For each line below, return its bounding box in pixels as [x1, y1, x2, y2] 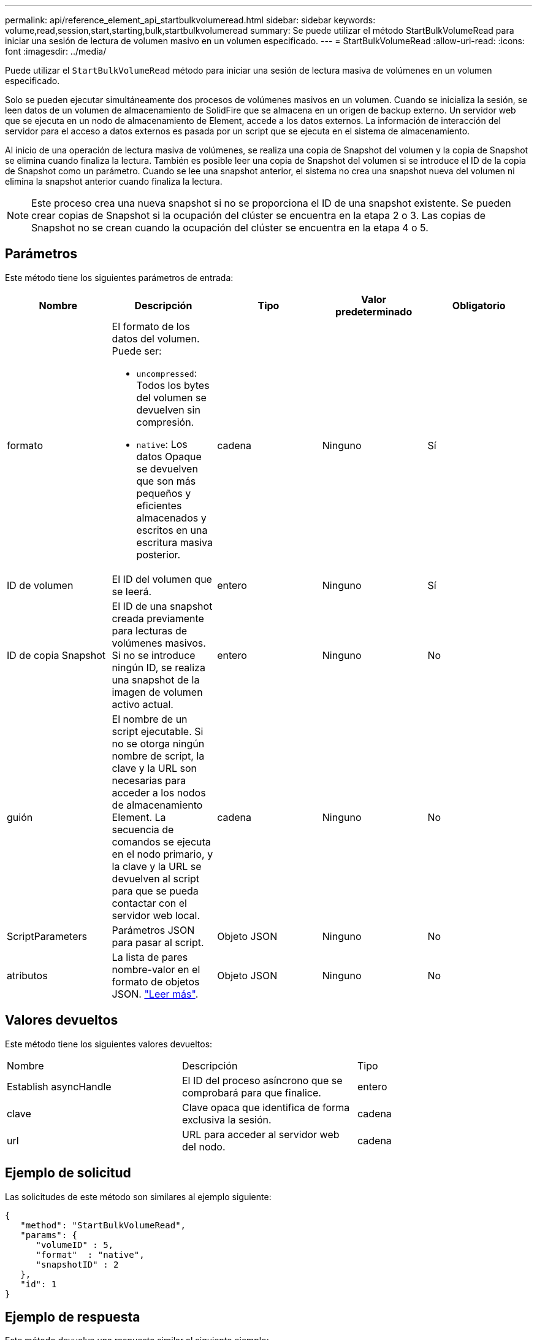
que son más [136, 474, 196, 487]
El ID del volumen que [112, 572, 212, 585]
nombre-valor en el [112, 963, 200, 976]
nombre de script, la [112, 749, 205, 762]
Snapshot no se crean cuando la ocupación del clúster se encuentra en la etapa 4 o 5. [31, 221, 428, 234]
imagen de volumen [112, 685, 203, 698]
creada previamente [112, 612, 204, 625]
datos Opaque [136, 450, 202, 463]
